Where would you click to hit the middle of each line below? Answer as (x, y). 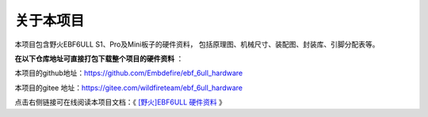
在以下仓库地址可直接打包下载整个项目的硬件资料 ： (99, 58)
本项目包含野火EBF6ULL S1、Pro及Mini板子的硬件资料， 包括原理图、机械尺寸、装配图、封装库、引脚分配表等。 (197, 44)
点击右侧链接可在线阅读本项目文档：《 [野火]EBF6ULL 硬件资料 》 (120, 102)
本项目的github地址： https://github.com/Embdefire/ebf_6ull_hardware (129, 73)
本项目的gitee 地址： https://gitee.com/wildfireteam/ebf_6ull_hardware (129, 88)
